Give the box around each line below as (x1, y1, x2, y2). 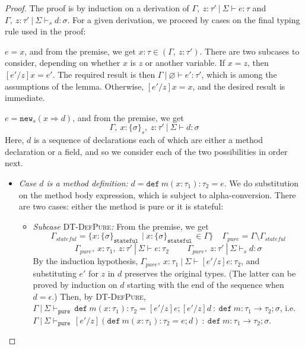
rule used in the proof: (5, 25, 86, 37)
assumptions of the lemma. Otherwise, (5, 80, 144, 92)
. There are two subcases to (199, 45, 300, 57)
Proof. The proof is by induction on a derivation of (5, 2, 189, 14)
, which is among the (201, 68, 277, 80)
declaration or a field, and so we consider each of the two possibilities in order (5, 145, 288, 157)
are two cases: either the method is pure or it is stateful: (18, 200, 224, 212)
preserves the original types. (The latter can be (125, 266, 296, 279)
